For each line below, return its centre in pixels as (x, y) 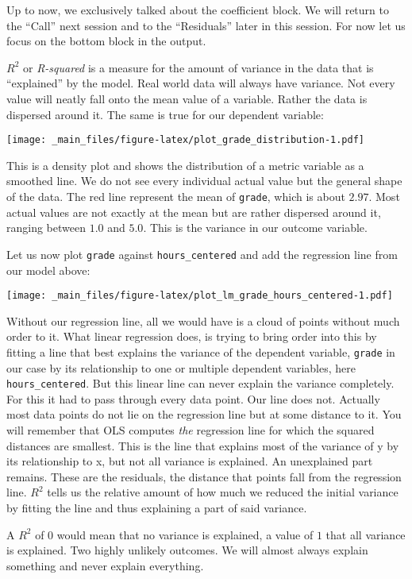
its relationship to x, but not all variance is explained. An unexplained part (190, 461)
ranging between (46, 228)
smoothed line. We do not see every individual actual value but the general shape (204, 181)
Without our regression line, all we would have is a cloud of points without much (203, 320)
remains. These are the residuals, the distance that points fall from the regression (204, 476)
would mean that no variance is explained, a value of (185, 534)
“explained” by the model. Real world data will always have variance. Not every (201, 83)
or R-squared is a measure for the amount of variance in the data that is (198, 67)
